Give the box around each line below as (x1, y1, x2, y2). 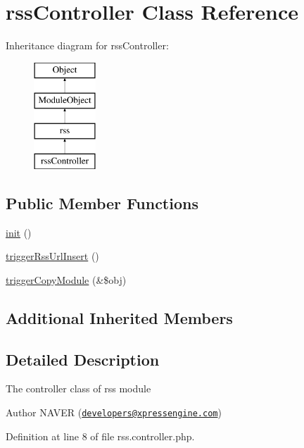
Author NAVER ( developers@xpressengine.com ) (6, 405, 222, 420)
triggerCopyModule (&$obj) (6, 272, 127, 287)
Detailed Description (6, 348, 160, 370)
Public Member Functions (6, 192, 198, 213)
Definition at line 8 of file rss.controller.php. (6, 428, 195, 443)
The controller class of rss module (6, 381, 151, 396)
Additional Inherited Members (6, 306, 233, 328)
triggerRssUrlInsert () (6, 249, 99, 263)
